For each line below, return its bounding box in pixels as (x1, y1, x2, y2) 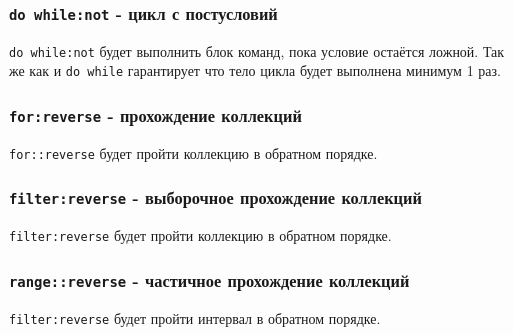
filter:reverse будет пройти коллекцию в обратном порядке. (9, 225, 392, 246)
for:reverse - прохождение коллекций (9, 103, 302, 128)
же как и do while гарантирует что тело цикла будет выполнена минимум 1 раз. (9, 60, 501, 81)
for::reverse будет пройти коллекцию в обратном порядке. (9, 142, 378, 163)
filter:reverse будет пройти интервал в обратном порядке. (9, 307, 381, 328)
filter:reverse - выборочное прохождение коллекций (9, 185, 422, 210)
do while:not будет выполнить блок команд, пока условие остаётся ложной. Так (9, 40, 505, 61)
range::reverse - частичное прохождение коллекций (9, 267, 410, 292)
